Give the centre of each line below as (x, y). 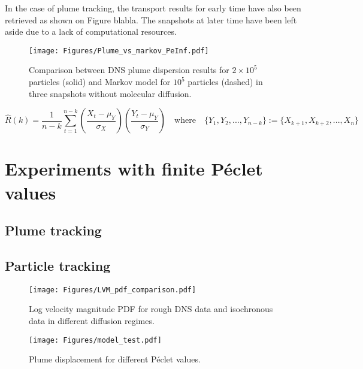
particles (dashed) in (225, 82)
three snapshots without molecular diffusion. (110, 93)
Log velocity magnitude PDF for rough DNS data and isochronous (151, 309)
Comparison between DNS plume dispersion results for (129, 70)
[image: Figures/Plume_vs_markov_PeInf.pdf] (119, 51)
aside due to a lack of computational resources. (91, 31)
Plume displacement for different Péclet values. (115, 359)
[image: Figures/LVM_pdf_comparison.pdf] (113, 290)
